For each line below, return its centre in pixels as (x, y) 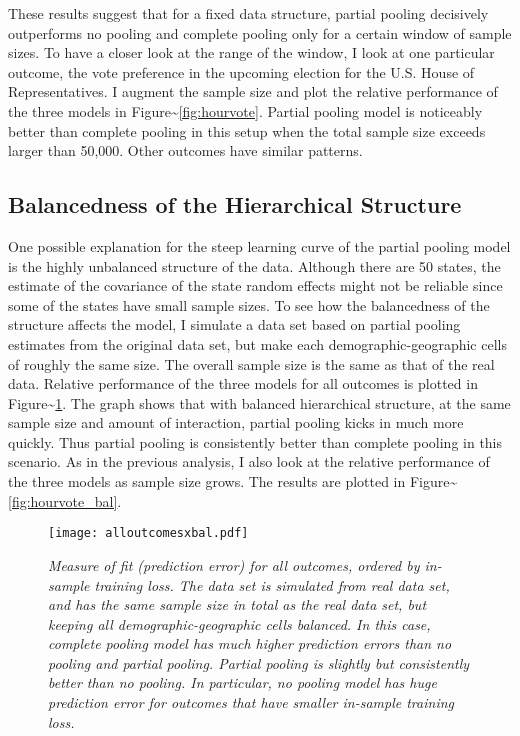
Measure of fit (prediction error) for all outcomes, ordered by (234, 564)
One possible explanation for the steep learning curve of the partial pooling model (259, 245)
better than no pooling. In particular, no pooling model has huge (242, 682)
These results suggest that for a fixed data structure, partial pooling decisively (248, 13)
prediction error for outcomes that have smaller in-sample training (251, 702)
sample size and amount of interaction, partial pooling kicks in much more (236, 422)
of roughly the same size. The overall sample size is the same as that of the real (251, 363)
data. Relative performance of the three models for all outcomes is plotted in (243, 383)
